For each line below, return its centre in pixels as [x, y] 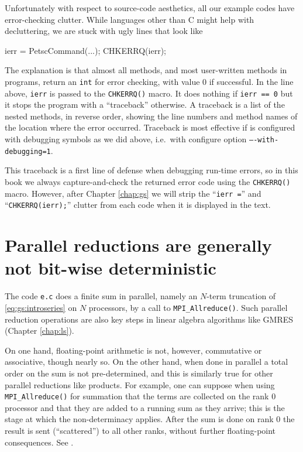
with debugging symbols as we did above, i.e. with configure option [126, 139]
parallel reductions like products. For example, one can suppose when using [140, 384]
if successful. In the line [251, 81]
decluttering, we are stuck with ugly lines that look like [104, 31]
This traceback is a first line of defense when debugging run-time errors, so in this [151, 170]
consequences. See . [39, 442]
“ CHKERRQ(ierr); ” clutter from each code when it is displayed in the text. [138, 205]
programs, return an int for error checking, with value [102, 81]
